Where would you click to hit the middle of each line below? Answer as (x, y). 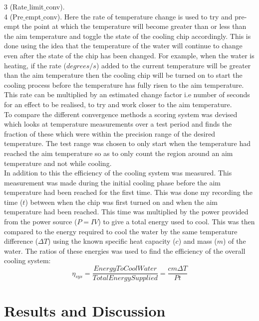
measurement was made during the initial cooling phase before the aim (112, 182)
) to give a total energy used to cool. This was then (176, 222)
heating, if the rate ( (35, 65)
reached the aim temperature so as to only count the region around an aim (119, 153)
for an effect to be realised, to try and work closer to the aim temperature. (118, 104)
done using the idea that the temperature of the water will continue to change (123, 46)
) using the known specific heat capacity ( (112, 241)
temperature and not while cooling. (58, 163)
